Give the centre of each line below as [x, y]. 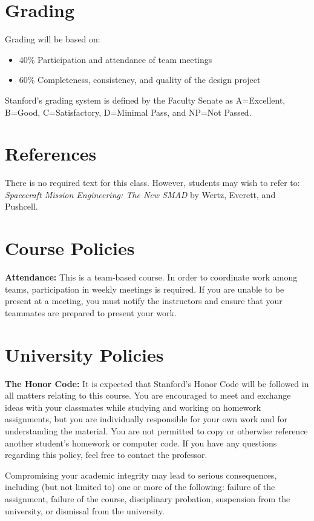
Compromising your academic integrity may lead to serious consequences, [141, 475]
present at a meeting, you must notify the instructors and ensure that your [144, 301]
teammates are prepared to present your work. [91, 312]
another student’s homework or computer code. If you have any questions [141, 443]
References [51, 154]
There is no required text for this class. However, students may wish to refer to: [152, 183]
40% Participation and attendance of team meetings [116, 59]
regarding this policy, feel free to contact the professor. [106, 455]
